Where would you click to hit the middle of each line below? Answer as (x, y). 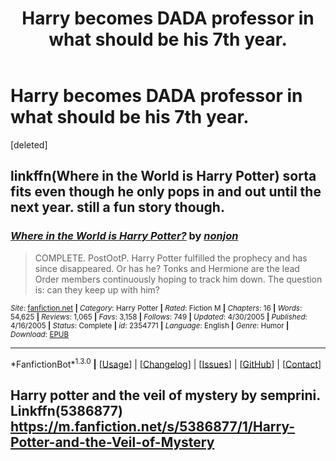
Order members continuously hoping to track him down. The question (178, 279)
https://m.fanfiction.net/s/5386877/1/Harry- (153, 426)
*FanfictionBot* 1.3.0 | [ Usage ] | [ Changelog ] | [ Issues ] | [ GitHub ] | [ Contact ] (166, 363)
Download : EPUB (40, 334)
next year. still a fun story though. (117, 207)
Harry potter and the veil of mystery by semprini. (165, 395)
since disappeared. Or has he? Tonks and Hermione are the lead (167, 268)
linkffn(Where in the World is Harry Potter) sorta (163, 176)
